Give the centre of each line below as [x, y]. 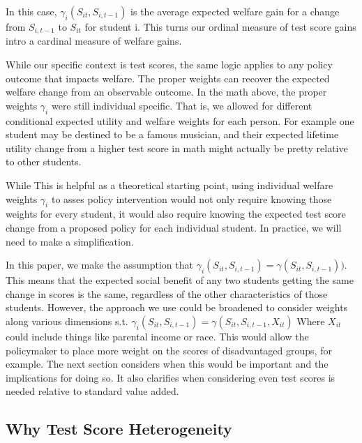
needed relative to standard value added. [92, 391]
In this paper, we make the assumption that [99, 265]
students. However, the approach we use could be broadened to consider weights [177, 307]
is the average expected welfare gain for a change [235, 11]
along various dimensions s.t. [67, 321]
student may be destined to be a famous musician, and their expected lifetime [172, 134]
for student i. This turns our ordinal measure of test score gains [220, 27]
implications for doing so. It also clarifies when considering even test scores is [171, 377]
